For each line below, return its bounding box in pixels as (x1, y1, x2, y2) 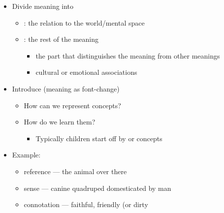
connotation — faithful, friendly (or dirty (24, 199, 148, 210)
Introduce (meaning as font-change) (12, 83, 120, 93)
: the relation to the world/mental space (24, 17, 145, 28)
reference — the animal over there (24, 166, 127, 176)
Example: (12, 150, 41, 160)
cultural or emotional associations (35, 67, 137, 77)
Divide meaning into (12, 1, 74, 11)
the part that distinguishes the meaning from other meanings (35, 50, 220, 61)
